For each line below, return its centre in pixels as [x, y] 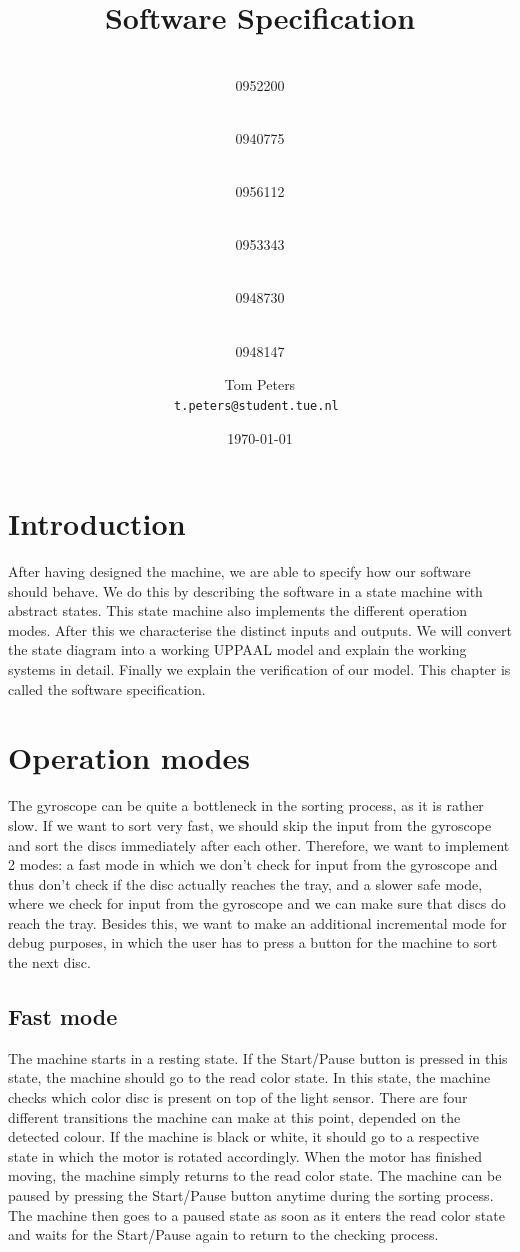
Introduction [97, 523]
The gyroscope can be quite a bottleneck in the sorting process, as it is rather [246, 805]
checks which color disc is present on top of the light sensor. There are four [238, 1097]
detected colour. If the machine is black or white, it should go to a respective [243, 1136]
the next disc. [49, 962]
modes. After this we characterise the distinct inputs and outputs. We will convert [260, 629]
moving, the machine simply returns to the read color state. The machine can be [255, 1175]
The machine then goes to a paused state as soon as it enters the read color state [256, 1214]
